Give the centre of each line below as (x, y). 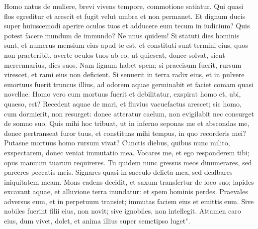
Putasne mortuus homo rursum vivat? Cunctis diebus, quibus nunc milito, (117, 143)
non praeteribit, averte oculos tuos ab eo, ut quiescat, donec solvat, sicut (115, 55)
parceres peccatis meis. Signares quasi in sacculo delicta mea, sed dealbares (118, 172)
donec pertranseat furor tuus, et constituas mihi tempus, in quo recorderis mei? (125, 133)
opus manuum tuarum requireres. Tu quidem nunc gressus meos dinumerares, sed (128, 162)
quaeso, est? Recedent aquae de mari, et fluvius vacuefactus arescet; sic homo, (123, 103)
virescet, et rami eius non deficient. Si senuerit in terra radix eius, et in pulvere (124, 74)
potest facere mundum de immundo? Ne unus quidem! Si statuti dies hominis (122, 35)
